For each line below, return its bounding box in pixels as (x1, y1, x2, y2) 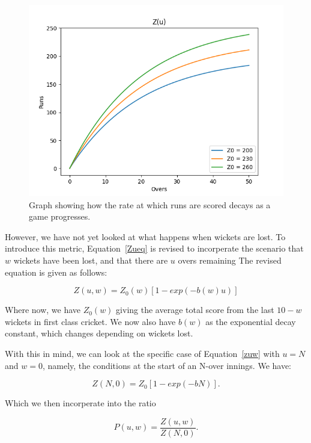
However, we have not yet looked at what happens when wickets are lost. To (5, 230, 286, 243)
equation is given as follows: (5, 265, 107, 278)
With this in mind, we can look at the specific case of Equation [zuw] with (5, 347, 280, 359)
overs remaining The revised (178, 253, 282, 266)
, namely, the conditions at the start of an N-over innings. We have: (42, 359, 292, 371)
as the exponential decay (205, 315, 296, 327)
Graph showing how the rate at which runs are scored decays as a (29, 198, 271, 211)
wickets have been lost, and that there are (13, 253, 168, 266)
